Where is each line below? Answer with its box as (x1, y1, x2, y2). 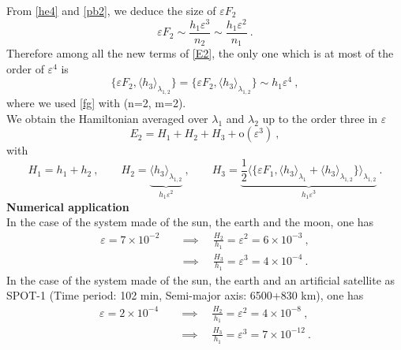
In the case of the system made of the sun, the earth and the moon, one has (6, 214, 374, 230)
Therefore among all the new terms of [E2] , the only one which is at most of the (6, 45, 394, 61)
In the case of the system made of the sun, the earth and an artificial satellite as (6, 271, 395, 288)
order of (6, 60, 44, 76)
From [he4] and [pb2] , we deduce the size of (6, 2, 216, 18)
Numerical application (6, 198, 129, 214)
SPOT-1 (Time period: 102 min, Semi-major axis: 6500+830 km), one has (6, 287, 364, 303)
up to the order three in (262, 110, 378, 126)
